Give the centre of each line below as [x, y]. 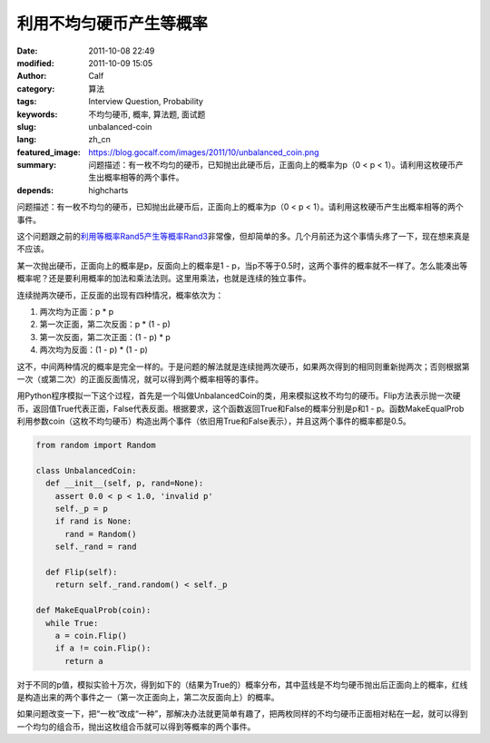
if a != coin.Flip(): [103, 648]
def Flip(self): [82, 572]
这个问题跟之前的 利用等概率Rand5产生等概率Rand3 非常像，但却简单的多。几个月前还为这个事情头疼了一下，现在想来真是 [244, 237]
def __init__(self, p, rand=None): [125, 484]
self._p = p [82, 509]
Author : [32, 76]
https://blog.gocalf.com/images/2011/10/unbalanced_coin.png [204, 152]
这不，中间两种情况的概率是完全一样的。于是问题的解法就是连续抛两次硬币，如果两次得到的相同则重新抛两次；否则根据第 [243, 367]
